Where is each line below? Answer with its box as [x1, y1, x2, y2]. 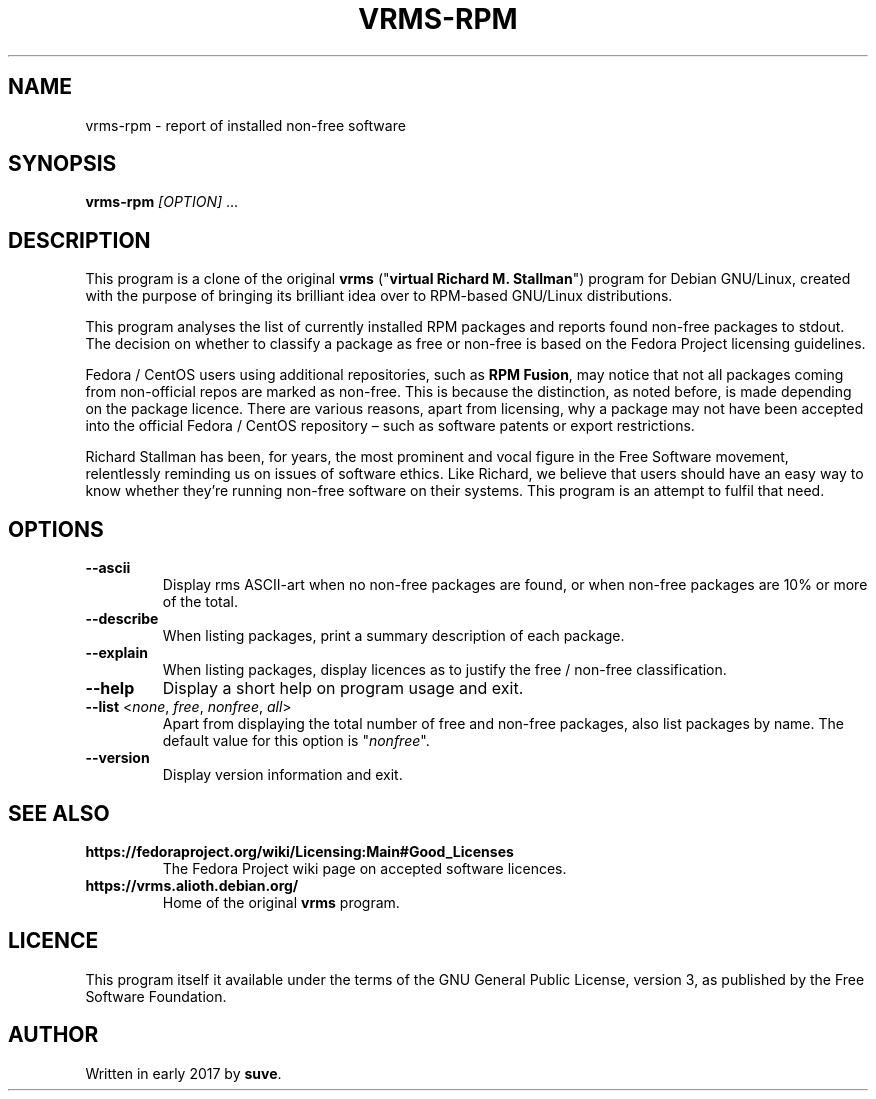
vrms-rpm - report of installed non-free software [85, 116, 406, 134]
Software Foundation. [85, 987, 227, 1005]
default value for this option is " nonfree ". [162, 732, 430, 750]
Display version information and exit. [162, 766, 403, 784]
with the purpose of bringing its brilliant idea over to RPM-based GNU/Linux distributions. [85, 287, 673, 305]
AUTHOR [8, 1022, 99, 1048]
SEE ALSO [8, 800, 110, 826]
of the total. [162, 593, 239, 611]
